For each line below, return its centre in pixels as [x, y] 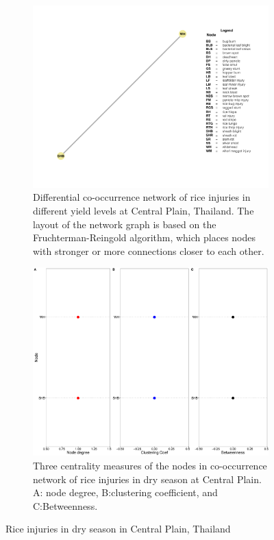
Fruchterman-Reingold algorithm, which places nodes [145, 237]
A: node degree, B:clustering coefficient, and [125, 492]
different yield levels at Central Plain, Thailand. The [144, 210]
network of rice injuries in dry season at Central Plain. [147, 479]
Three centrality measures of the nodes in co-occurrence [150, 465]
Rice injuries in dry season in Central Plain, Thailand [118, 529]
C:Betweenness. [65, 505]
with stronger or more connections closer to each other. [149, 250]
